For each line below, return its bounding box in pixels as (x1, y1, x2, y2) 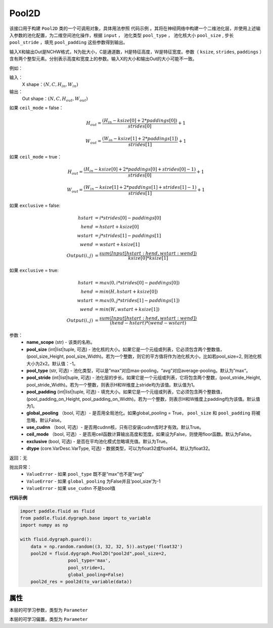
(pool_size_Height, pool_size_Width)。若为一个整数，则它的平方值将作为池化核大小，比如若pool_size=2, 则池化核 (26, 353, 262, 359)
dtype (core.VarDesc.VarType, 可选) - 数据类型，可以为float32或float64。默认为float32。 (26, 445, 213, 451)
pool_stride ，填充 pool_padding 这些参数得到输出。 (9, 39, 128, 46)
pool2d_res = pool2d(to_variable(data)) (30, 579, 132, 584)
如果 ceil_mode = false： (9, 105, 64, 111)
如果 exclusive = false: (9, 202, 61, 208)
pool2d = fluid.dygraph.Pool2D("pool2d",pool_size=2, (30, 551, 167, 556)
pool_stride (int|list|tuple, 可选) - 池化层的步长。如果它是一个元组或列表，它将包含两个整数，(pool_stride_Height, (26, 374, 261, 381)
